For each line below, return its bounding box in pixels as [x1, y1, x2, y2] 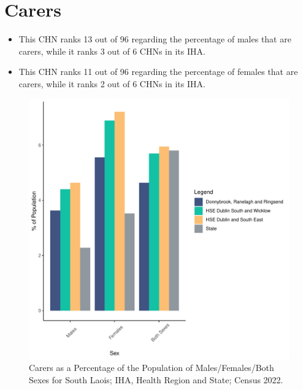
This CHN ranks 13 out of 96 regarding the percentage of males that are [18, 33, 291, 45]
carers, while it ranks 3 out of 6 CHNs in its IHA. [18, 44, 205, 57]
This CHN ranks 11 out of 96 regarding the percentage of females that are [18, 65, 298, 78]
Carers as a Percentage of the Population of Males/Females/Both [29, 361, 274, 374]
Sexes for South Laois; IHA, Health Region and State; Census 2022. [29, 373, 283, 386]
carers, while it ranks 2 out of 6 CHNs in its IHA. [18, 77, 205, 90]
